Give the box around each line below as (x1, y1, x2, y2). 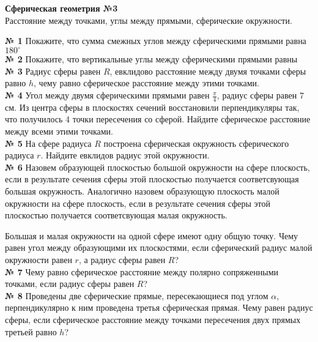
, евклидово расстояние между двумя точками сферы (109, 64, 306, 77)
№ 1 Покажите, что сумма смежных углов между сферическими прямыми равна (5, 34, 306, 47)
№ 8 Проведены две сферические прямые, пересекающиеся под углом (5, 289, 268, 302)
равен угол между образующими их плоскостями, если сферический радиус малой (5, 241, 312, 254)
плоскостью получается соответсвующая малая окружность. (5, 209, 227, 221)
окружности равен (5, 253, 72, 266)
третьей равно (5, 325, 57, 338)
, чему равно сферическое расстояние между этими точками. (34, 76, 259, 89)
